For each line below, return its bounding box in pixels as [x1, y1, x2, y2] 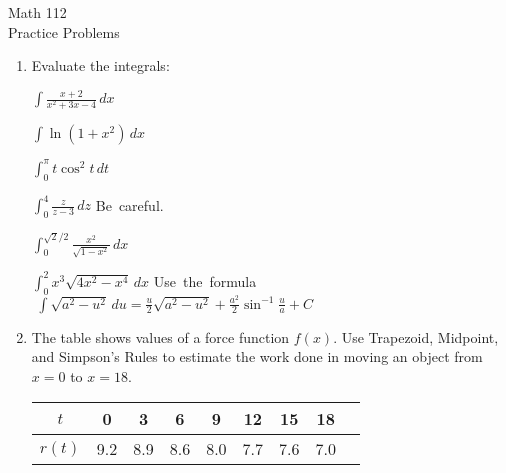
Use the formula [153, 270, 257, 291]
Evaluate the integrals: [31, 55, 170, 76]
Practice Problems [8, 21, 120, 42]
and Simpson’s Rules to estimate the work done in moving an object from [31, 346, 483, 367]
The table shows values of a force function [31, 326, 290, 347]
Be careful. [95, 194, 164, 215]
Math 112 [8, 2, 67, 22]
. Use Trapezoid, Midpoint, [333, 326, 499, 347]
